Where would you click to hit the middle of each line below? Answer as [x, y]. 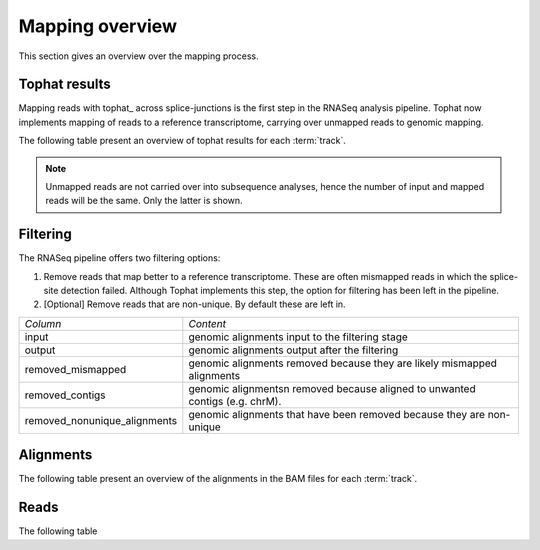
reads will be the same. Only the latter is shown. [144, 201]
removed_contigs [65, 395]
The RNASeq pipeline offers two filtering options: [119, 258]
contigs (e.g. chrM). [235, 401]
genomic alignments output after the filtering [293, 350]
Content [207, 323]
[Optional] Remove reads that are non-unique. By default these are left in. [194, 304]
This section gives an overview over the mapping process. [138, 56]
